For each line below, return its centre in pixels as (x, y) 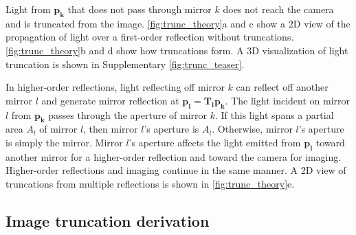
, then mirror (111, 129)
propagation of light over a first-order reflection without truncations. (150, 37)
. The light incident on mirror (287, 100)
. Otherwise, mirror (252, 129)
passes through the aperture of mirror (128, 114)
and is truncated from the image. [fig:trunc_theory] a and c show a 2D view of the (178, 23)
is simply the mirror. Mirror (64, 142)
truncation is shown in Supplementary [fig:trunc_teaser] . (125, 64)
